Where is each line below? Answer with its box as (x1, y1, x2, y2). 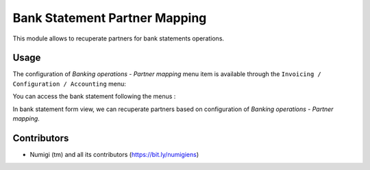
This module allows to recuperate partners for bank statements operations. (12, 34, 225, 42)
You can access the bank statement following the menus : (12, 93, 176, 101)
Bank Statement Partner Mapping (12, 10, 207, 25)
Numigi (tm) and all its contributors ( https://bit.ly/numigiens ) (29, 150, 199, 158)
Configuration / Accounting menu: (12, 80, 127, 88)
